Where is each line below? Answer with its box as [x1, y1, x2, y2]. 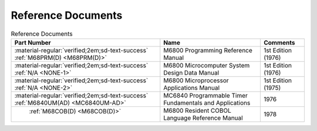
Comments [263, 38, 295, 46]
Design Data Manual [163, 68, 220, 76]
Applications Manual [163, 83, 220, 92]
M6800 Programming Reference [163, 46, 252, 54]
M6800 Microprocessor [163, 76, 229, 85]
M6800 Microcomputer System [163, 61, 250, 69]
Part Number [14, 38, 51, 46]
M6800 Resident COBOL [163, 106, 232, 115]
